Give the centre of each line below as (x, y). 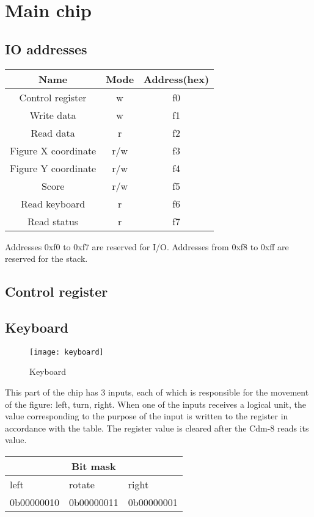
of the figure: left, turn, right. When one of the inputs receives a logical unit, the (156, 404)
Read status (53, 221)
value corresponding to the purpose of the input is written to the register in (147, 416)
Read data (53, 132)
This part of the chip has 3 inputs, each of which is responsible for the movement (157, 392)
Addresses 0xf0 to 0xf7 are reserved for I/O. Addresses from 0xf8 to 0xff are (147, 246)
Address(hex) (177, 79)
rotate (82, 484)
